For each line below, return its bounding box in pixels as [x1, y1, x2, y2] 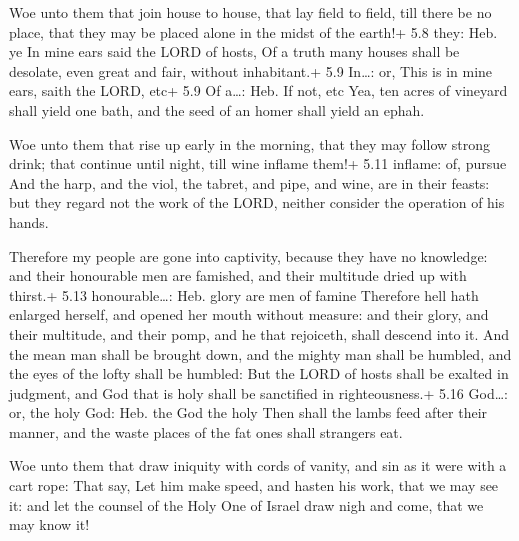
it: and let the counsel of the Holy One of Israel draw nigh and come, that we [9, 494, 484, 515]
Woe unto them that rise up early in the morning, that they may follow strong [9, 133, 490, 154]
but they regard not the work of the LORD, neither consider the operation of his [9, 192, 505, 213]
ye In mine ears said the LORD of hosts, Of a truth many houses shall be [9, 41, 460, 62]
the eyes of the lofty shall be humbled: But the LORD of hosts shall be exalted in [9, 363, 509, 384]
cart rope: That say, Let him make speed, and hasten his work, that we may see [9, 475, 499, 496]
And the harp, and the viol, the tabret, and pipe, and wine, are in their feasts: [9, 172, 490, 193]
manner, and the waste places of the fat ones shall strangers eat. [9, 421, 403, 442]
